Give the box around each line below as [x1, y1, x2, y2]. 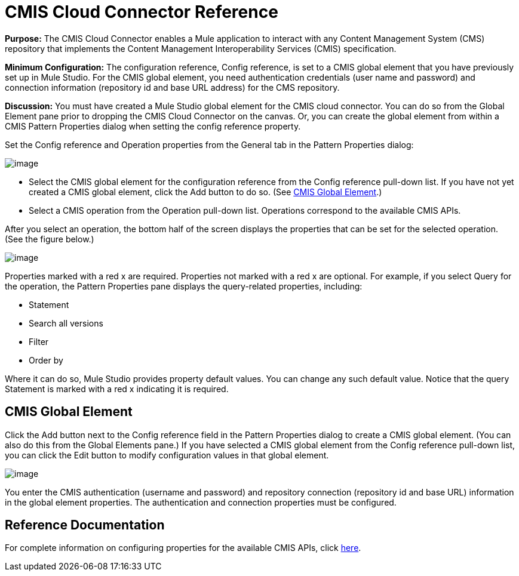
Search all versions [29, 318, 103, 328]
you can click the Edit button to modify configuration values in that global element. [5, 449, 329, 460]
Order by [29, 355, 63, 365]
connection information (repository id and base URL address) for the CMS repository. [5, 82, 340, 93]
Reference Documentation [5, 518, 165, 533]
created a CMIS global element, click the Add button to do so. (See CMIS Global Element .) [29, 186, 382, 197]
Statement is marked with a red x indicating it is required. [5, 383, 229, 394]
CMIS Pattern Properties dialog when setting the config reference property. [5, 121, 301, 131]
